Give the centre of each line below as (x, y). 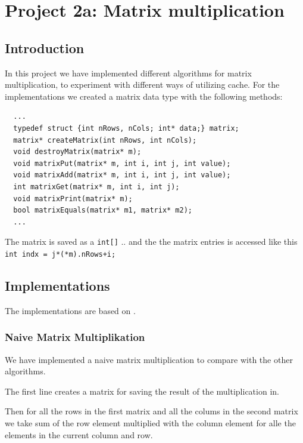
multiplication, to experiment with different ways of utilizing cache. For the (142, 84)
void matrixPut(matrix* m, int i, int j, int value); (122, 163)
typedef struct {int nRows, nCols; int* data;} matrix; (126, 128)
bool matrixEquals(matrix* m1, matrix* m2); (103, 210)
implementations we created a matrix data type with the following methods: (144, 96)
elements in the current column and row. (79, 434)
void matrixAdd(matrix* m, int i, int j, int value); (122, 175)
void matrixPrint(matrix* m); (73, 199)
